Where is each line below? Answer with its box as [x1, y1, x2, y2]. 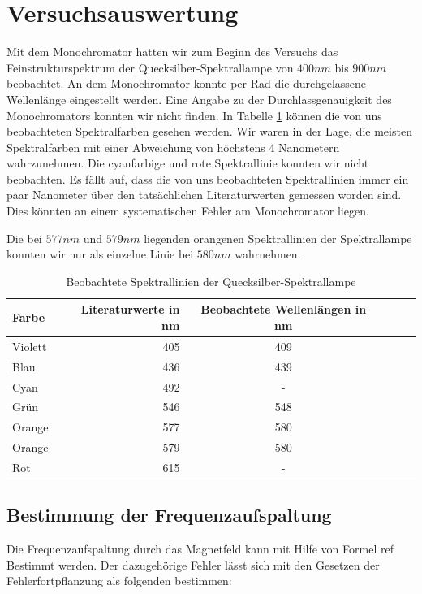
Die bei [6, 229, 42, 246]
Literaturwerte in [80, 301, 180, 318]
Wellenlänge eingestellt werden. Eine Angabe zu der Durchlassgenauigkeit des [6, 90, 392, 107]
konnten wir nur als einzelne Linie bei [6, 245, 194, 262]
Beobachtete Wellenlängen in [200, 301, 367, 318]
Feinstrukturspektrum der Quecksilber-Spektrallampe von [6, 59, 294, 76]
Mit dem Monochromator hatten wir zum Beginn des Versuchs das [6, 43, 338, 60]
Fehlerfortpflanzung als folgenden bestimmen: [6, 572, 232, 589]
